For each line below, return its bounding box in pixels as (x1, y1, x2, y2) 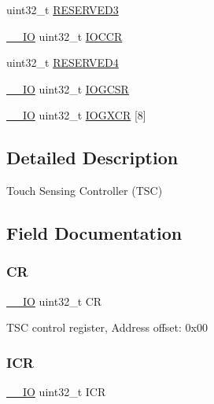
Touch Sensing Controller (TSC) (6, 182, 163, 199)
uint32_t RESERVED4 (6, 54, 119, 71)
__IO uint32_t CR (6, 292, 102, 309)
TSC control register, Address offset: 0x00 (6, 319, 208, 336)
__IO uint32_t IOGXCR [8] (6, 107, 146, 123)
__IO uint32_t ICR (6, 384, 106, 400)
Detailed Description (6, 145, 179, 170)
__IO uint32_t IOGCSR (6, 80, 129, 97)
